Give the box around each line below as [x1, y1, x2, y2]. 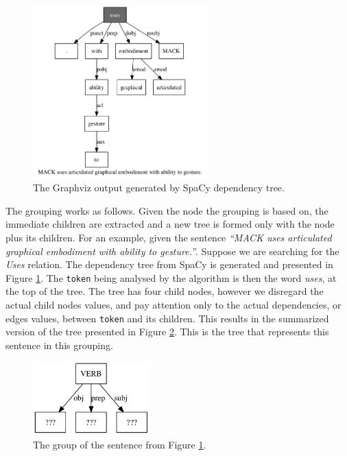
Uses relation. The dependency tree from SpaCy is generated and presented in [5, 257, 333, 272]
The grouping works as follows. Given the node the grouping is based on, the [5, 203, 328, 217]
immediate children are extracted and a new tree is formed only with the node [5, 217, 335, 231]
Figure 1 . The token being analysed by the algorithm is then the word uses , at [5, 270, 337, 285]
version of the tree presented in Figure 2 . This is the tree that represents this [5, 324, 329, 339]
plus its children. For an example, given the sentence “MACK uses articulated [5, 230, 332, 244]
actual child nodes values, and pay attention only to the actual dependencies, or [5, 298, 342, 312]
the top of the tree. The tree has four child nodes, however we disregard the [5, 284, 324, 298]
